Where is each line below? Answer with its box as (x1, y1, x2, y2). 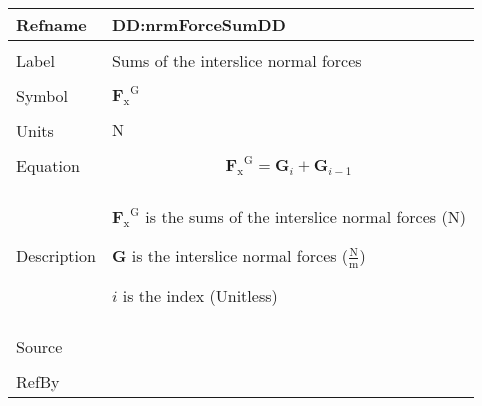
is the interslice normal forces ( (131, 244, 349, 267)
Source (16, 334, 63, 358)
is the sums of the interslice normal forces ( (145, 205, 448, 228)
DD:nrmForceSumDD (111, 13, 286, 36)
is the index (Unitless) (122, 283, 278, 307)
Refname (16, 13, 87, 36)
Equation (16, 154, 80, 177)
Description (16, 244, 96, 268)
